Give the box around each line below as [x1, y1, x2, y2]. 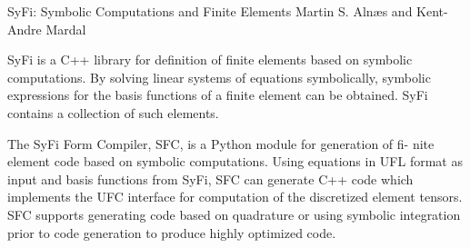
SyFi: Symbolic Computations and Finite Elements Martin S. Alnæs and [7, 2, 413, 20]
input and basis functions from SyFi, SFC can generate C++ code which [7, 169, 414, 188]
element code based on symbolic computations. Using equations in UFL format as [7, 152, 463, 171]
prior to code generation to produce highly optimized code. [7, 223, 336, 242]
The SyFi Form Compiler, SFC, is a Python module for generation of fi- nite [7, 134, 435, 153]
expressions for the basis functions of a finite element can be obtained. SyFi [7, 85, 428, 104]
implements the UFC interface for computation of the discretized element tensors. [7, 187, 463, 206]
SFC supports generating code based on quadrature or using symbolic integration [7, 204, 461, 223]
